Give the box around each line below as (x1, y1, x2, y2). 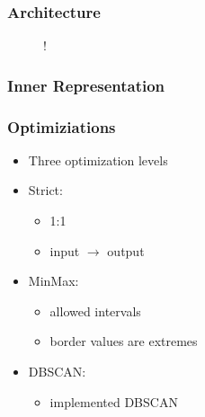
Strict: (28, 181, 63, 200)
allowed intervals (49, 301, 141, 320)
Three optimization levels (28, 150, 168, 169)
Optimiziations (7, 115, 116, 138)
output (107, 241, 145, 260)
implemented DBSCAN (49, 392, 178, 411)
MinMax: (28, 271, 79, 290)
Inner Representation (7, 74, 165, 96)
